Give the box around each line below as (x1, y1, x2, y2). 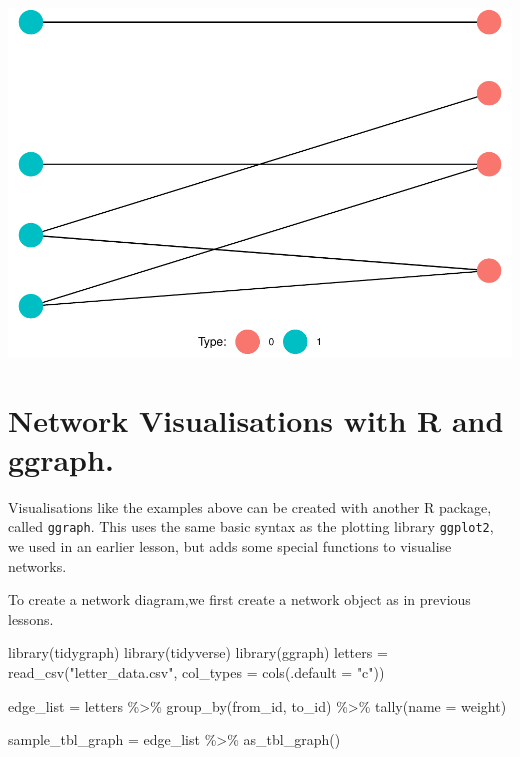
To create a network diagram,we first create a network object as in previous (8, 589, 471, 610)
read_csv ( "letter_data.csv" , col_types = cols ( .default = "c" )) (8, 662, 385, 683)
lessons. (8, 608, 54, 629)
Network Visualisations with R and (8, 399, 504, 440)
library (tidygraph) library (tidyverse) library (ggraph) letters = (8, 642, 388, 663)
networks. (8, 555, 67, 576)
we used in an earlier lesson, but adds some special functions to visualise (8, 536, 452, 557)
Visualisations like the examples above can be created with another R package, (8, 496, 492, 517)
